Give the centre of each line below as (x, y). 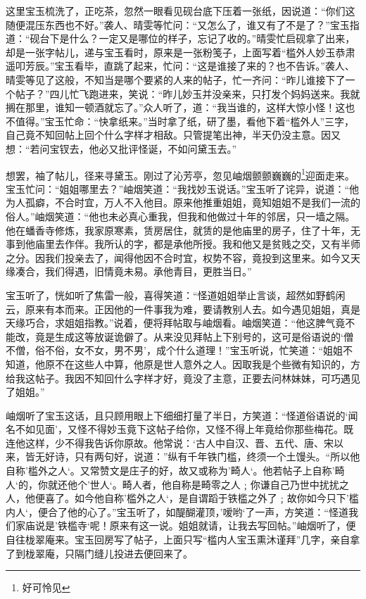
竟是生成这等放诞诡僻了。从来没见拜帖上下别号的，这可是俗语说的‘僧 (194, 336)
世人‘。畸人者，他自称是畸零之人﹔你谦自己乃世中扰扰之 (219, 484)
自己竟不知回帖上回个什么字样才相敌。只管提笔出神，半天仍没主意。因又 (173, 135)
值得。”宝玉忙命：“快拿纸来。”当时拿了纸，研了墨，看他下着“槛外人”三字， (185, 121)
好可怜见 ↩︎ (46, 587)
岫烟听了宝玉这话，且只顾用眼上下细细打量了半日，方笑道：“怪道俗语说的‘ (177, 415)
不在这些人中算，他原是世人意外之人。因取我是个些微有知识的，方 (207, 364)
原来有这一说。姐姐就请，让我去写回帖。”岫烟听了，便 (233, 525)
